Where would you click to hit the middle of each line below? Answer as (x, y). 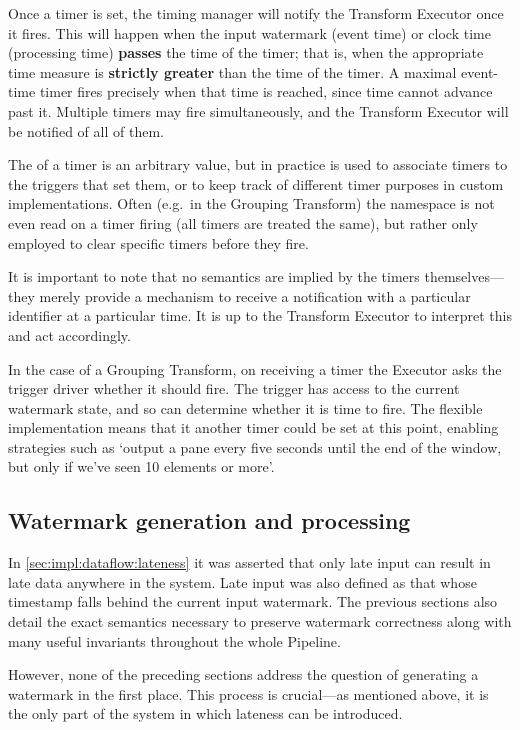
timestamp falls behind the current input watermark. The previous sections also (253, 601)
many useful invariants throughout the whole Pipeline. (174, 640)
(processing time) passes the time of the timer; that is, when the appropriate (246, 52)
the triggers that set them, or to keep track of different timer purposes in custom (256, 183)
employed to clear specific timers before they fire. (158, 242)
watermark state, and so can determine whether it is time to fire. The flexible (245, 407)
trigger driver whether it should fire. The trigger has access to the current (234, 388)
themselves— (464, 276)
